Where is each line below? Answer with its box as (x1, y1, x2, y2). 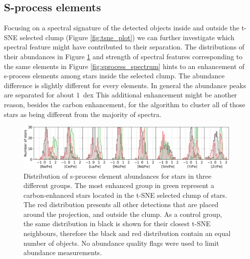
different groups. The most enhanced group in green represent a (23, 180, 214, 190)
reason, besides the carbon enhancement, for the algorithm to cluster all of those (4, 99, 246, 109)
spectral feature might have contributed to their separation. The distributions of (4, 42, 245, 52)
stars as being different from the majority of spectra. (4, 109, 161, 119)
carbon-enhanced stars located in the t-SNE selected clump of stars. (23, 189, 227, 200)
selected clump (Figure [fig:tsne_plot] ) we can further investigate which (20, 32, 234, 42)
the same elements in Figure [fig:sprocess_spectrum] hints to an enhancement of (4, 61, 245, 71)
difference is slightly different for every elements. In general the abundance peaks (4, 80, 246, 90)
